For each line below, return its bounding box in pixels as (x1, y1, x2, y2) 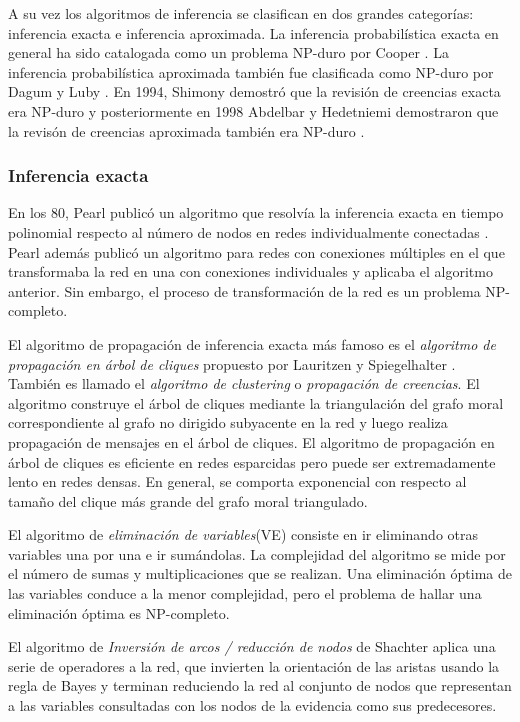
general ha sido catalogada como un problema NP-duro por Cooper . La (8, 42, 449, 63)
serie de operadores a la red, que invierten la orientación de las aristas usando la (8, 655, 500, 676)
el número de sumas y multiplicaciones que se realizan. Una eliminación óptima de (8, 563, 512, 584)
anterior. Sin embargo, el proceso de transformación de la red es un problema (8, 280, 481, 301)
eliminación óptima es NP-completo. (8, 602, 230, 623)
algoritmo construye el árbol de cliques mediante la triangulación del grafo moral (8, 392, 504, 413)
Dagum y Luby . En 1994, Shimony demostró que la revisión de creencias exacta (8, 81, 501, 102)
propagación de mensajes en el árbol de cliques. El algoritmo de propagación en (8, 431, 495, 452)
